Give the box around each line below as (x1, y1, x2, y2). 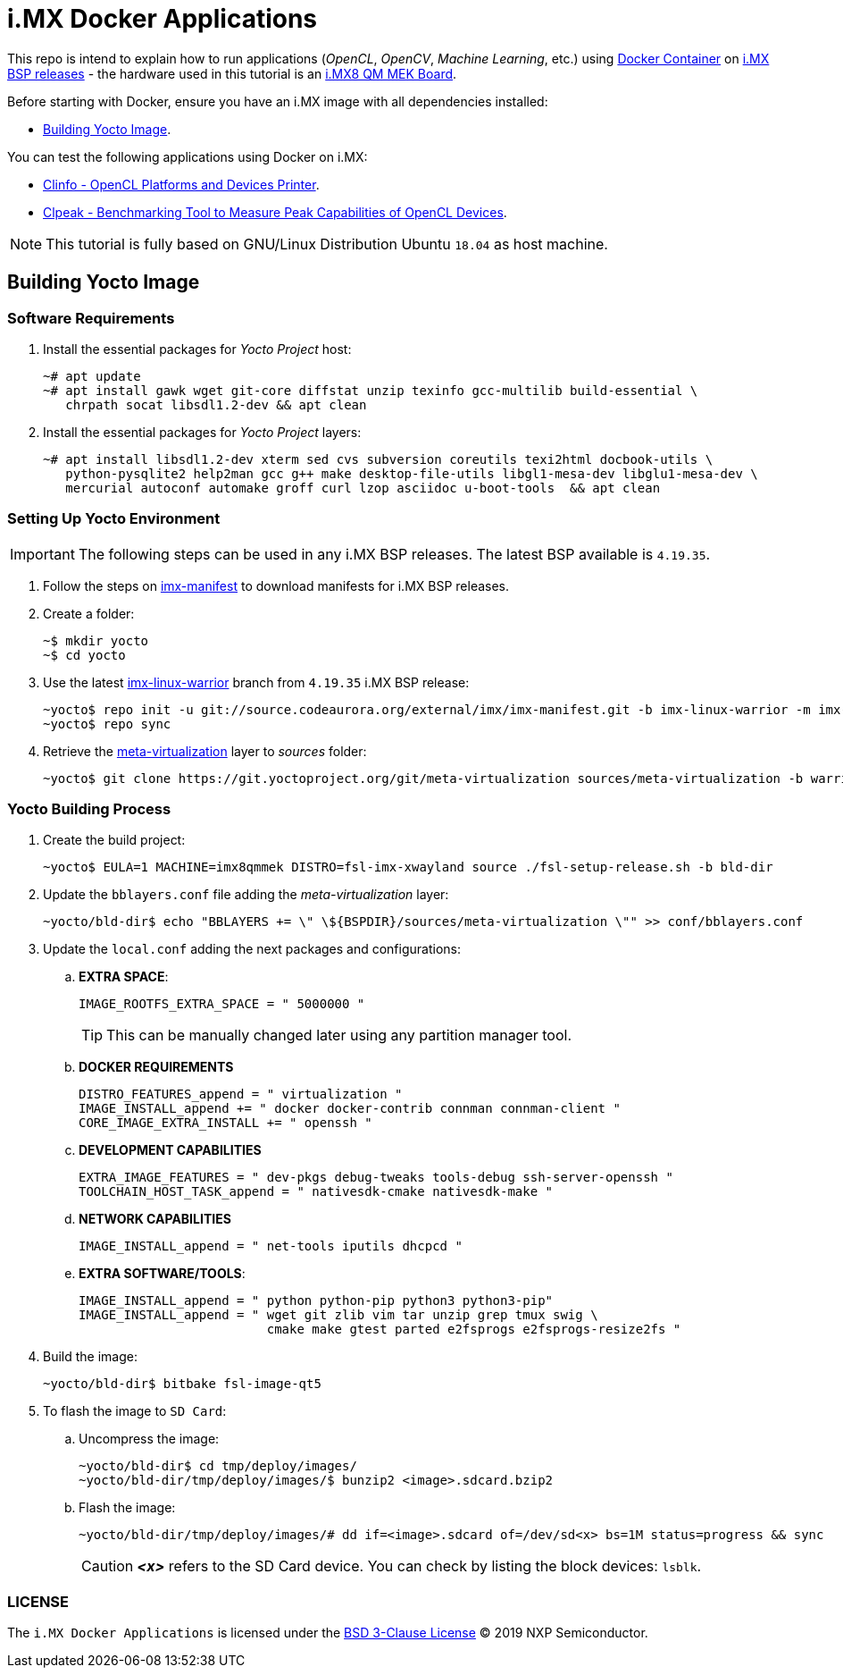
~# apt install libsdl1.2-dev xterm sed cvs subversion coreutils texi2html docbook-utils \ (43, 451, 714, 467)
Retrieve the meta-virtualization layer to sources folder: (43, 743, 367, 759)
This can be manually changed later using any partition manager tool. (106, 1026, 572, 1045)
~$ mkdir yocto (43, 633, 149, 648)
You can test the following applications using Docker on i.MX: (7, 148, 368, 164)
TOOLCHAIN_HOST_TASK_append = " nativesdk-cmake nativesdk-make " (79, 1184, 554, 1199)
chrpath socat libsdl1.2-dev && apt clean (65, 397, 367, 412)
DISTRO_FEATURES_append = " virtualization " (79, 1087, 403, 1102)
